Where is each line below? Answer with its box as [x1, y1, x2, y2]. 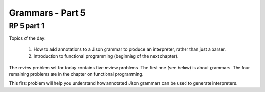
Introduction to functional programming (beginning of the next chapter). [33, 53, 179, 59]
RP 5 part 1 [9, 22, 44, 30]
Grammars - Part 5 [9, 7, 86, 18]
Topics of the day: [9, 35, 46, 41]
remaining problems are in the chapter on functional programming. [9, 71, 144, 77]
